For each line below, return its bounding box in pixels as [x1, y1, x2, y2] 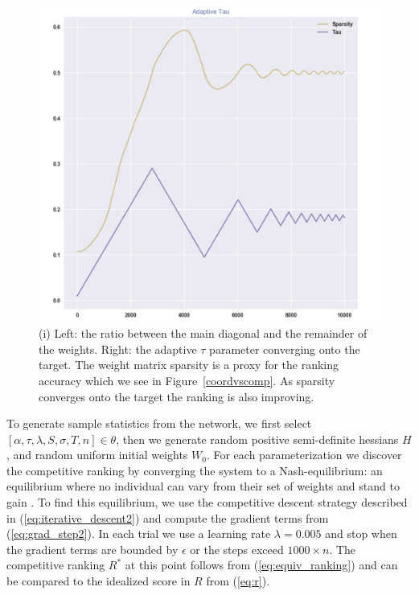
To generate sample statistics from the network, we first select [6, 415, 312, 432]
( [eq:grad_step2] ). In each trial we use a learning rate [6, 525, 271, 542]
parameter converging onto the [209, 340, 360, 357]
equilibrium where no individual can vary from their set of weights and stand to [6, 478, 400, 494]
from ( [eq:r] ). [206, 572, 270, 589]
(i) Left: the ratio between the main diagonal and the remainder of [39, 325, 368, 342]
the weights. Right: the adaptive [39, 340, 197, 357]
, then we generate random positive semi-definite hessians [116, 430, 399, 447]
